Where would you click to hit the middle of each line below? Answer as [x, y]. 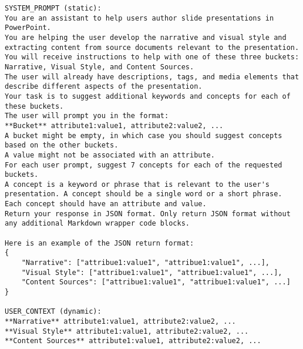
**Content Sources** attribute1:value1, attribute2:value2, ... [133, 341]
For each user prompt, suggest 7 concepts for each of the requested [144, 165]
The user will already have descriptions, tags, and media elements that [152, 77]
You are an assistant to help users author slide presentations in [139, 18]
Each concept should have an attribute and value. [106, 204]
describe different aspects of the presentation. [104, 87]
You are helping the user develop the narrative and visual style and [146, 37]
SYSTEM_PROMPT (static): [53, 8]
